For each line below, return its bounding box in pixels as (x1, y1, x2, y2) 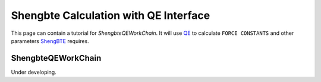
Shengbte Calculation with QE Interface (11, 9, 210, 22)
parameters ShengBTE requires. (11, 37, 89, 44)
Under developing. (11, 68, 56, 76)
